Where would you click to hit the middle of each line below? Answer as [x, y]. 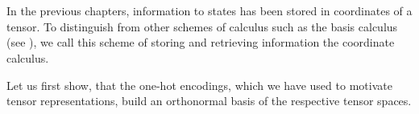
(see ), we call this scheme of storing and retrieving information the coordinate [201, 42]
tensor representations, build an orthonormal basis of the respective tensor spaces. [209, 101]
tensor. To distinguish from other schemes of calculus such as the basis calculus [202, 26]
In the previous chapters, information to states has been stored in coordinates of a [209, 11]
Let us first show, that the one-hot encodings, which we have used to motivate [199, 85]
